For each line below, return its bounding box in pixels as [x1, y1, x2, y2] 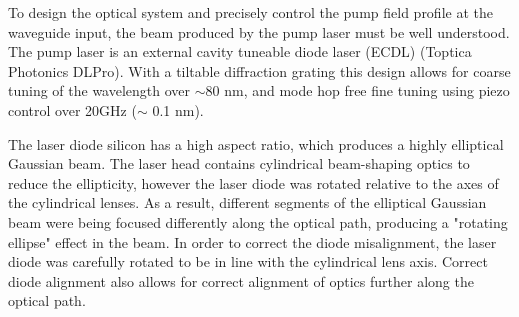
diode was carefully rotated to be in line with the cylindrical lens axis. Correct [8, 251, 488, 272]
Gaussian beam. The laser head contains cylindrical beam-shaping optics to [8, 153, 470, 174]
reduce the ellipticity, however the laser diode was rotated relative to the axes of [8, 172, 499, 193]
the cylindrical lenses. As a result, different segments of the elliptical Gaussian [8, 192, 487, 213]
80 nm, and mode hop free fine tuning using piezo [205, 80, 510, 101]
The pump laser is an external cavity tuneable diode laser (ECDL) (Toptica [8, 41, 472, 62]
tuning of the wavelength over [8, 80, 191, 101]
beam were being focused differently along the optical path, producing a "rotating [8, 211, 508, 232]
